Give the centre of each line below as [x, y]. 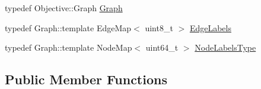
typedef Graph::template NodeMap [69, 47]
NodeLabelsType [225, 47]
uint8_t [159, 27]
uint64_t [162, 47]
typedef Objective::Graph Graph [64, 8]
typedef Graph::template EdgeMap [68, 27]
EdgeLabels [210, 27]
